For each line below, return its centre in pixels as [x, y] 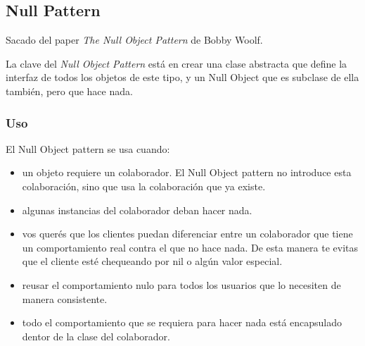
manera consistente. [65, 298]
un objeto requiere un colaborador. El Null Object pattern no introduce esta [187, 172]
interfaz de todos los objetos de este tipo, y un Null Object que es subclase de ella [182, 77]
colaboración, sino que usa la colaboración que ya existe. [144, 186]
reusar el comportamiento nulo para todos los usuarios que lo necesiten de [181, 284]
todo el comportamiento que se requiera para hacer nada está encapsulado [182, 322]
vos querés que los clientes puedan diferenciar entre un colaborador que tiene [187, 234]
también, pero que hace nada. [69, 91]
